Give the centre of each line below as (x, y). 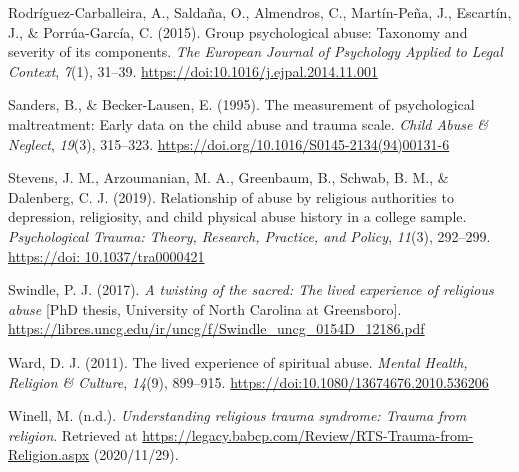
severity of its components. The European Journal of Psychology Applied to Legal (255, 51)
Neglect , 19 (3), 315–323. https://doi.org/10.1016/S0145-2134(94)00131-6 (229, 143)
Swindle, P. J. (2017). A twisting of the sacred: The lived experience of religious (251, 289)
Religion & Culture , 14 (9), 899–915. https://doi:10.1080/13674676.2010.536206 (248, 381)
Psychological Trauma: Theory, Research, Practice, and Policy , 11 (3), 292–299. (249, 235)
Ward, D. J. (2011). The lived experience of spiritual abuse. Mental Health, (238, 361)
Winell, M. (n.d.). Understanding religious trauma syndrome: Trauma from (237, 415)
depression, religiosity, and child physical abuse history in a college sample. (237, 216)
